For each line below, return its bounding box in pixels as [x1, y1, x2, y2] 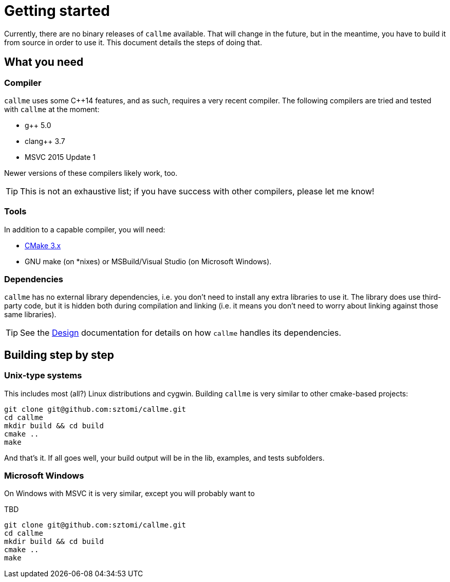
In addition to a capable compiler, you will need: [4, 225, 165, 234]
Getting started [4, 2, 110, 20]
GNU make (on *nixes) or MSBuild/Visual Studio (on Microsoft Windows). [25, 257, 272, 266]
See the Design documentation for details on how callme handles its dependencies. [20, 328, 342, 338]
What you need [4, 56, 84, 69]
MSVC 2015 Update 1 [25, 152, 96, 161]
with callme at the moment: [4, 104, 100, 114]
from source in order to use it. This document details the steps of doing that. [4, 38, 262, 47]
